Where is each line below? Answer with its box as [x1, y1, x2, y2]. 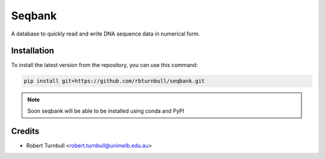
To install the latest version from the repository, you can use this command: [11, 61, 198, 69]
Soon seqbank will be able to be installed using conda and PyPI [27, 107, 185, 114]
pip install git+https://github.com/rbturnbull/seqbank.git [23, 78, 205, 84]
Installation [11, 46, 54, 56]
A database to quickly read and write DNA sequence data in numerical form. [11, 30, 200, 37]
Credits [11, 126, 40, 136]
